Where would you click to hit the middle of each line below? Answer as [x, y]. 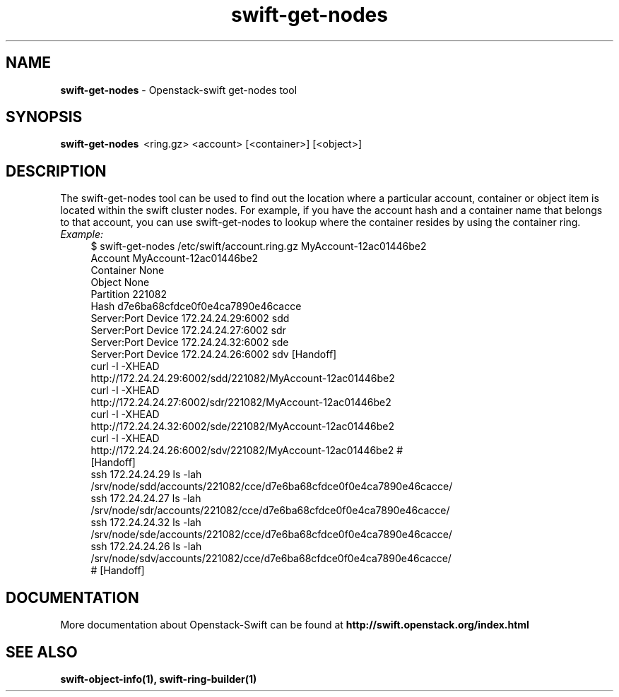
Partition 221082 [129, 294]
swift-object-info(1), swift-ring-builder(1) [159, 679]
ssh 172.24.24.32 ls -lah [146, 523]
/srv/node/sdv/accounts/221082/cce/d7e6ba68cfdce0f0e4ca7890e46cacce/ [271, 559]
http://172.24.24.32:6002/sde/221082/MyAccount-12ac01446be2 [242, 427]
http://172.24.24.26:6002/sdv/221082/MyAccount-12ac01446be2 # [247, 451]
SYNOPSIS [44, 117]
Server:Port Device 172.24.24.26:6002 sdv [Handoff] [214, 355]
